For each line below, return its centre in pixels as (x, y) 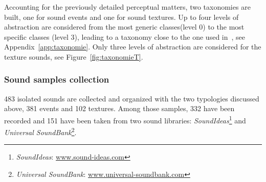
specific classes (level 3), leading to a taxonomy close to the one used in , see (125, 36)
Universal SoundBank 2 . (40, 131)
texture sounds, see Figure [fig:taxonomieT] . (74, 56)
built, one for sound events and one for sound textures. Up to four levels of (121, 17)
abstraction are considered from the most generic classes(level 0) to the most (124, 27)
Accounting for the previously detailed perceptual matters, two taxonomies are (127, 7)
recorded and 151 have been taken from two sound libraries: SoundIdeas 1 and (125, 119)
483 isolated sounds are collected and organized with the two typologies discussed (132, 98)
